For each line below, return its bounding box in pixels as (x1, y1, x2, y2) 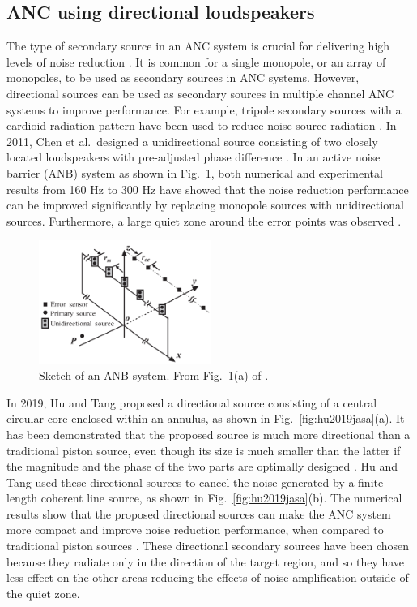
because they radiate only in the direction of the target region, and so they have (6, 553, 405, 570)
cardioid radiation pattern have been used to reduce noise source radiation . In (6, 117, 397, 134)
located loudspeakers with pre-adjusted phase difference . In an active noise (6, 149, 381, 166)
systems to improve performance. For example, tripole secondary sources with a (6, 101, 402, 118)
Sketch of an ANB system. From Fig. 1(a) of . (39, 367, 269, 384)
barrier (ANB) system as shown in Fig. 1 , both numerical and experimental (6, 164, 383, 181)
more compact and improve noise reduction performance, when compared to (6, 521, 384, 538)
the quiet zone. (6, 584, 80, 601)
